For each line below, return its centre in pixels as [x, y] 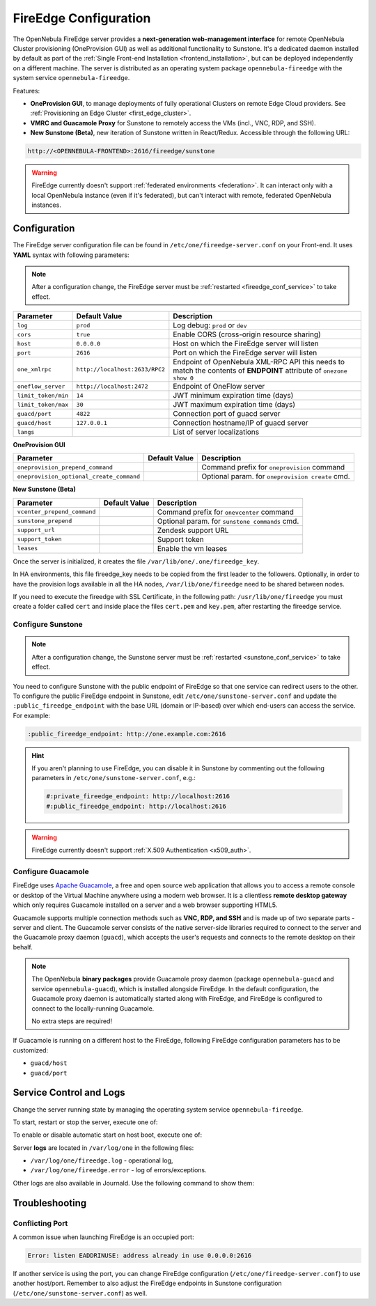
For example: [32, 715]
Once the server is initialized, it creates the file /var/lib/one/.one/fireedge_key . [136, 561]
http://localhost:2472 [112, 386]
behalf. [23, 947]
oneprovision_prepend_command [65, 467]
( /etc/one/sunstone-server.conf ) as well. [80, 1293]
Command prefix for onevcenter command [225, 512]
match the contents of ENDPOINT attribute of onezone [260, 371]
